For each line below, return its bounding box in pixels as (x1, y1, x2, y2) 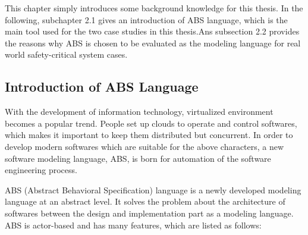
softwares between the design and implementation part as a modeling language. (5, 206, 294, 219)
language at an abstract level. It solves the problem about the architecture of (5, 195, 285, 208)
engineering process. (5, 164, 77, 176)
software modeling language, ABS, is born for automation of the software (5, 152, 271, 164)
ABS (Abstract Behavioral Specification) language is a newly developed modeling (5, 183, 301, 196)
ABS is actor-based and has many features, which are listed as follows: (5, 218, 262, 231)
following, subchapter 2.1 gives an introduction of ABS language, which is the (5, 13, 288, 26)
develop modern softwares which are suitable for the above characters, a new (5, 140, 284, 152)
